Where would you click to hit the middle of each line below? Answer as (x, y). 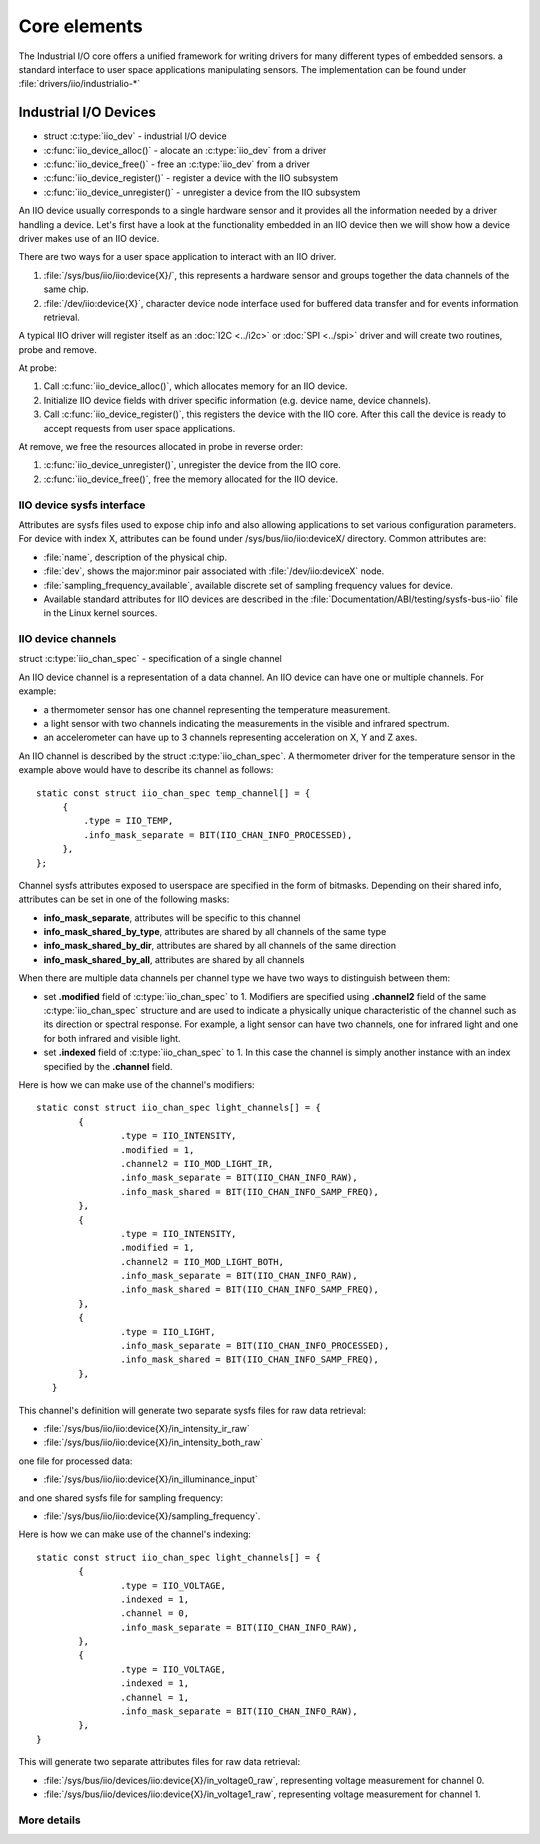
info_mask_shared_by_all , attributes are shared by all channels (174, 959)
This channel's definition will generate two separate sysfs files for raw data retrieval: (192, 1410)
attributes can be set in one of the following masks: (124, 899)
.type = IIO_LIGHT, (168, 1331)
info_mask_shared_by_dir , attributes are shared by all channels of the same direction (220, 946)
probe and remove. (57, 349)
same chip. (66, 289)
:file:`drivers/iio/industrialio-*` (79, 84)
